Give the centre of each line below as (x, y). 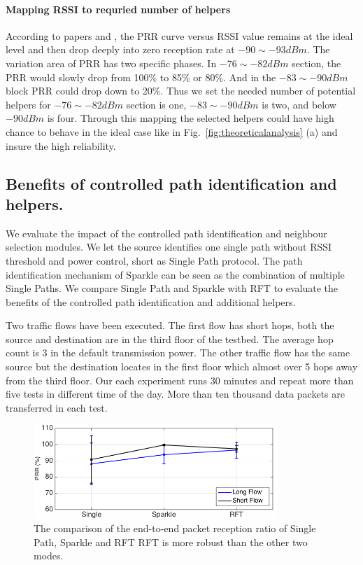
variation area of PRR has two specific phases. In (111, 63)
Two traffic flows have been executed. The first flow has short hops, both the (170, 325)
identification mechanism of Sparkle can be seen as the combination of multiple (175, 274)
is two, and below (299, 104)
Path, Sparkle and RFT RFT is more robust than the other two (171, 542)
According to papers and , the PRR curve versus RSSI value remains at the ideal (179, 35)
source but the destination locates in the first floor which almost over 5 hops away (182, 367)
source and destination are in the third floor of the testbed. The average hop (170, 339)
